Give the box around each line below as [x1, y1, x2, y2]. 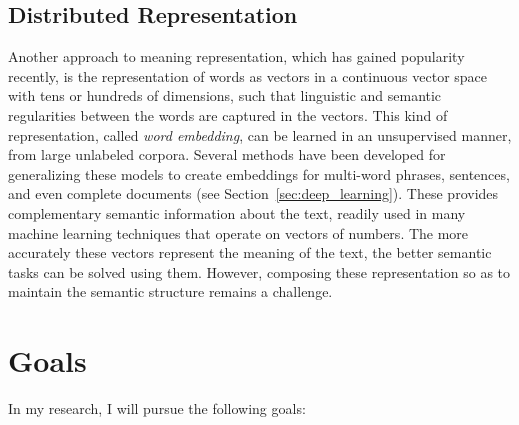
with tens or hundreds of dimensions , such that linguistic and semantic [8, 85, 442, 106]
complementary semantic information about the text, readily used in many [8, 202, 466, 223]
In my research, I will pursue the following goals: [8, 398, 306, 419]
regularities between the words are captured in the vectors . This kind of [8, 104, 448, 125]
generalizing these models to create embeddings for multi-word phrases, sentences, [8, 163, 510, 184]
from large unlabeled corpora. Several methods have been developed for [8, 144, 446, 165]
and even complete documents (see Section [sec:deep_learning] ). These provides [8, 183, 499, 204]
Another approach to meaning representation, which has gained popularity [8, 46, 465, 67]
